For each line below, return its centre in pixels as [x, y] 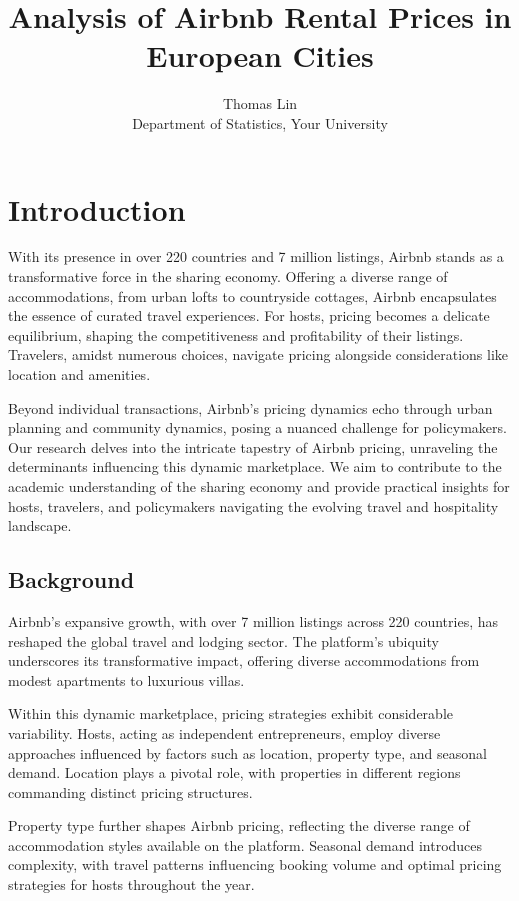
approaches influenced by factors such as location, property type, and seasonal [247, 752]
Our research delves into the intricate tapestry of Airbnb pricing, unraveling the [253, 446]
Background [71, 579]
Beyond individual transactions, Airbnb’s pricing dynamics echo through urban [250, 407]
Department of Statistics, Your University [260, 122]
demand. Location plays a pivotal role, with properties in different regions [234, 772]
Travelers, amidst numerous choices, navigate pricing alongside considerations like [258, 354]
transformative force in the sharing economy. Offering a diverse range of [228, 276]
